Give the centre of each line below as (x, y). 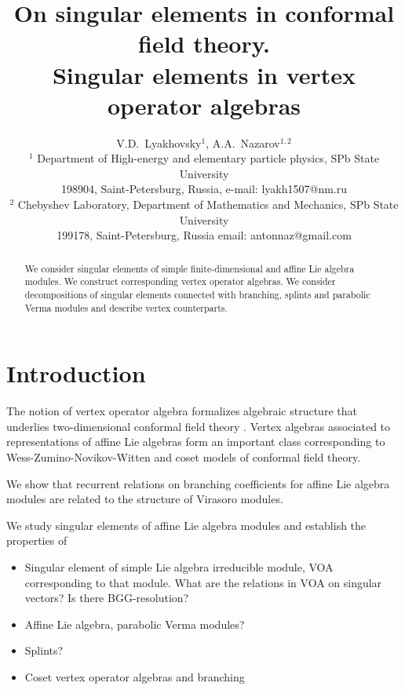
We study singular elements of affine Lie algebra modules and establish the (186, 525)
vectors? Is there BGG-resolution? (107, 598)
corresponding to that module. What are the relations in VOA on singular (203, 582)
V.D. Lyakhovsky (159, 142)
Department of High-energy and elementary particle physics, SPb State (208, 158)
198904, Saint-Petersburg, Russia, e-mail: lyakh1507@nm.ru (204, 189)
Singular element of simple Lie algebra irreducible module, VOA (179, 566)
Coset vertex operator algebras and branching (135, 676)
